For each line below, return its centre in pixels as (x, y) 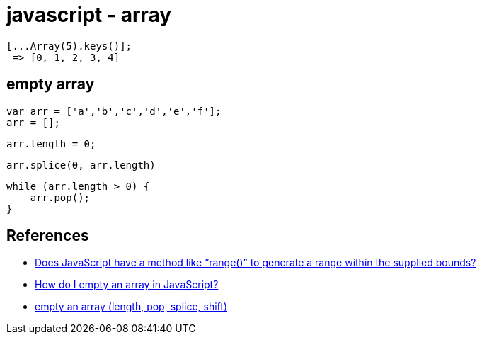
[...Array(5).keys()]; (69, 46)
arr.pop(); (60, 197)
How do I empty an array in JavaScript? (127, 285)
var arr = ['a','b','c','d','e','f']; (114, 111)
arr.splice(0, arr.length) (81, 165)
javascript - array (89, 15)
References (48, 236)
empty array (51, 84)
